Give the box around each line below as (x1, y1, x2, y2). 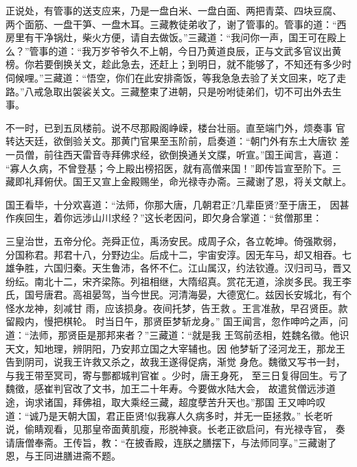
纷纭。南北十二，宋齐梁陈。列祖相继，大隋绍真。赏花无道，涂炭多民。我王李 (5, 274, 352, 288)
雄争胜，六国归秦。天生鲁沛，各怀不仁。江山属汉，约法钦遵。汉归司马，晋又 (5, 261, 352, 275)
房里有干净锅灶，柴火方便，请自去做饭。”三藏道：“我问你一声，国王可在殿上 (5, 30, 347, 45)
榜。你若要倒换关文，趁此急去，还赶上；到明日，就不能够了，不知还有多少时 (5, 57, 352, 71)
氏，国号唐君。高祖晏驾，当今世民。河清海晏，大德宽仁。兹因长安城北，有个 (5, 287, 352, 302)
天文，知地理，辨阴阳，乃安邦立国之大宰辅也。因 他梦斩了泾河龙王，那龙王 (5, 341, 345, 355)
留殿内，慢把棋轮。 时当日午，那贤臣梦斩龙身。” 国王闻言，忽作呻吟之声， (5, 314, 338, 328)
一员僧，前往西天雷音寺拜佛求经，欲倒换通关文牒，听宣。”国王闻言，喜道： (5, 147, 342, 161)
